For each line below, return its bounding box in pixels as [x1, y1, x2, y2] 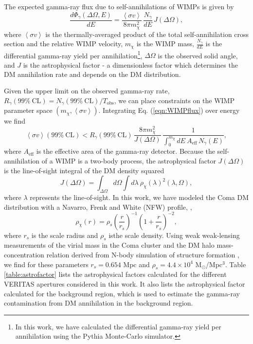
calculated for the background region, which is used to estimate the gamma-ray [4, 288, 240, 298]
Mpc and [123, 259, 150, 269]
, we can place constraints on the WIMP [114, 95, 235, 105]
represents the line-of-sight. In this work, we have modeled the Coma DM [30, 192, 249, 202]
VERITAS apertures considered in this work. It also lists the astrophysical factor [4, 279, 245, 289]
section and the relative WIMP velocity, [4, 38, 123, 49]
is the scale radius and [31, 230, 98, 240]
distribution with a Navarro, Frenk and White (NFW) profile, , [4, 201, 192, 212]
